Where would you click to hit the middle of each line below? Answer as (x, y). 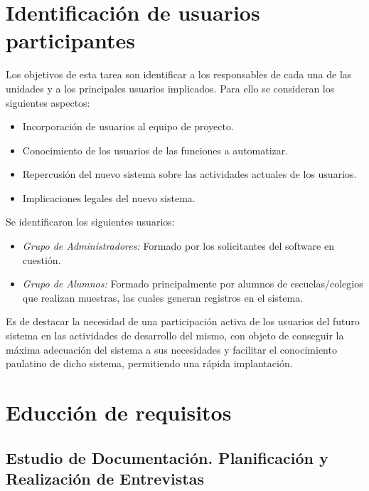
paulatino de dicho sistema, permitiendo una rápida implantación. (149, 363)
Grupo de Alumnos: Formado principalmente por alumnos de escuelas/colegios (193, 284)
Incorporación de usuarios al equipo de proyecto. (128, 126)
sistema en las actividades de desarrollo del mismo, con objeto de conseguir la (175, 336)
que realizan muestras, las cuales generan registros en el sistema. (163, 297)
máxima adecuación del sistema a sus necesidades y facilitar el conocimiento (171, 349)
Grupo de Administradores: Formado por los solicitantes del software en (178, 246)
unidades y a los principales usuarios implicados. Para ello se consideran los (170, 88)
